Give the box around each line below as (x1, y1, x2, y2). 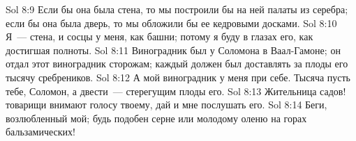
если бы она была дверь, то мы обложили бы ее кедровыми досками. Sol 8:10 (6, 15, 337, 30)
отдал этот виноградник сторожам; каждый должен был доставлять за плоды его (6, 56, 348, 71)
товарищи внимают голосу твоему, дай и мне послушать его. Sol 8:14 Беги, (6, 97, 327, 112)
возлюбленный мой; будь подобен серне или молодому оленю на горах (6, 110, 307, 125)
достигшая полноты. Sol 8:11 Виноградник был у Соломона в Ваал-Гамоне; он (6, 42, 341, 57)
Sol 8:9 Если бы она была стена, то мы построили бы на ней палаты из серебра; (6, 2, 348, 16)
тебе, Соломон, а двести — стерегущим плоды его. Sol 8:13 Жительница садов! (6, 83, 346, 98)
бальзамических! (6, 124, 75, 139)
